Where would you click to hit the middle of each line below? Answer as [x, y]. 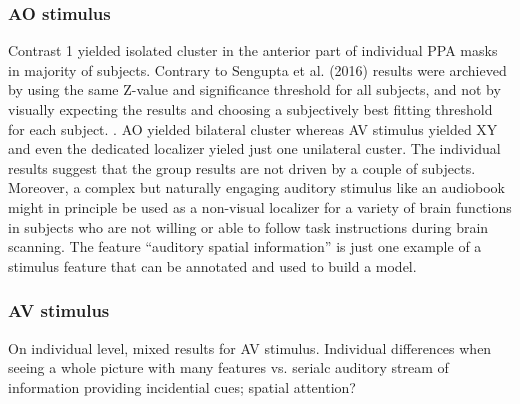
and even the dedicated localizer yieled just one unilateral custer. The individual [254, 148]
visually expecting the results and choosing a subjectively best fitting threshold [250, 109]
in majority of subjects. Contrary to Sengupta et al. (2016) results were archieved [257, 69]
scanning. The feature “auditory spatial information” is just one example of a [245, 246]
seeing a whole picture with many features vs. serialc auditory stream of [228, 367]
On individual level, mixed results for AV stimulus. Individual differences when [250, 347]
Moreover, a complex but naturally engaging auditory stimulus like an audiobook [256, 187]
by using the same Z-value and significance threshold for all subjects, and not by [254, 89]
